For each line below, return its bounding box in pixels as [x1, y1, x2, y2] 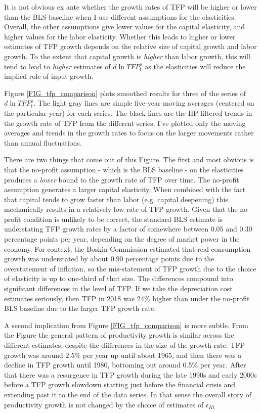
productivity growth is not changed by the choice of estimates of [4, 399, 204, 409]
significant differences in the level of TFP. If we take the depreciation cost [4, 283, 233, 294]
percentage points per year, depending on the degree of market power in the [4, 234, 240, 244]
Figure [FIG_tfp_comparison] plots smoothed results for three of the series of [4, 87, 246, 98]
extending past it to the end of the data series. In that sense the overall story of [4, 389, 251, 399]
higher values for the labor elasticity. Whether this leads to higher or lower [4, 31, 236, 41]
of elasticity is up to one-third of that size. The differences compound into [4, 273, 233, 284]
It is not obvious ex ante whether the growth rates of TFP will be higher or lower [4, 2, 257, 12]
